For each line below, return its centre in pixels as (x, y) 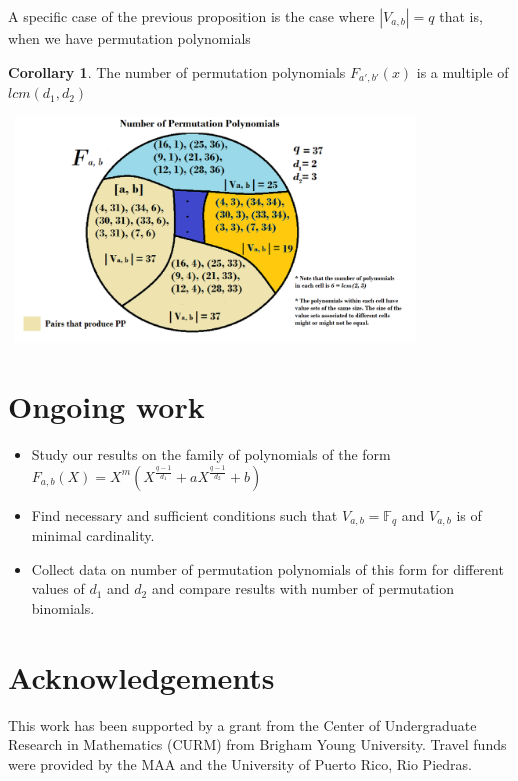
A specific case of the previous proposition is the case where (191, 16)
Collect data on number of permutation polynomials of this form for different (267, 568)
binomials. (63, 607)
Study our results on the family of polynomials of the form (211, 454)
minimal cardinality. (93, 535)
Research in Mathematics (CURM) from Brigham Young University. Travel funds (257, 744)
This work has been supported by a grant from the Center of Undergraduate (242, 724)
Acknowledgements (141, 676)
